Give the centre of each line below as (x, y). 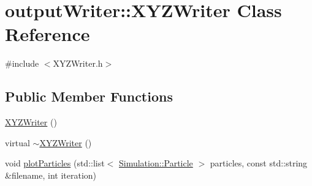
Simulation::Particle (156, 163)
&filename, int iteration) (51, 175)
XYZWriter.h (78, 63)
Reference (48, 34)
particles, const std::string (259, 163)
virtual (17, 142)
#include (22, 63)
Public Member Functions (89, 96)
